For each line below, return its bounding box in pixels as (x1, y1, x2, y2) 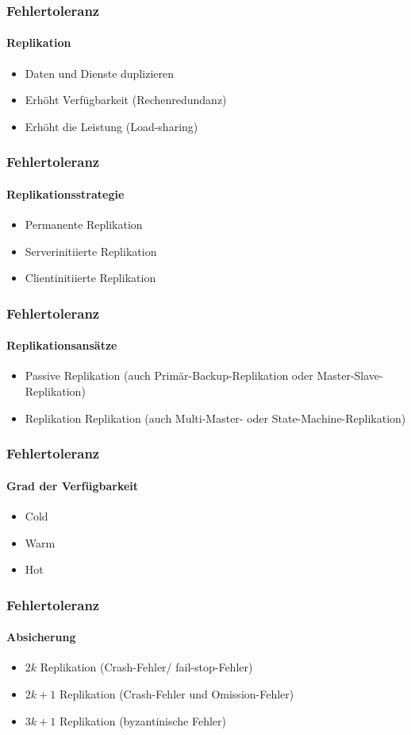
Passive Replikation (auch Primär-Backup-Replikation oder (25, 367, 313, 384)
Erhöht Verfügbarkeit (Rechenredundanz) (25, 91, 227, 108)
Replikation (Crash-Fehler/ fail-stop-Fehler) (40, 659, 253, 675)
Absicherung (6, 629, 76, 645)
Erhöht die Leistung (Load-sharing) (25, 118, 198, 134)
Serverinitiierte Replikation (25, 242, 157, 259)
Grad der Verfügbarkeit (6, 477, 139, 493)
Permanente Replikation (25, 216, 143, 233)
